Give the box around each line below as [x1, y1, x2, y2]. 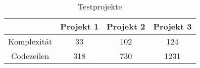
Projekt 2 [107, 20, 145, 32]
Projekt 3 [153, 20, 192, 32]
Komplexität [8, 35, 53, 47]
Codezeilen [11, 50, 49, 61]
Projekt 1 [60, 20, 99, 32]
